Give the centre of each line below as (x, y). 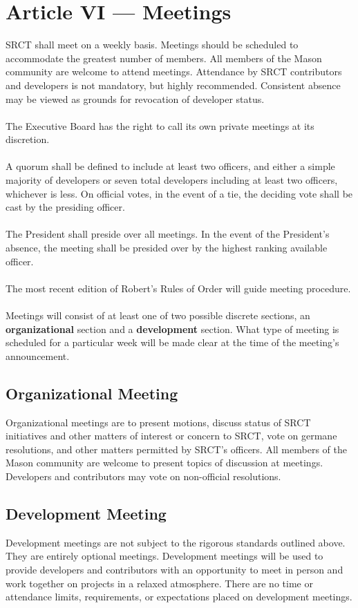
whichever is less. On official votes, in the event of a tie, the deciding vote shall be (179, 193)
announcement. (38, 355)
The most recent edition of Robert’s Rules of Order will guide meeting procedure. (178, 288)
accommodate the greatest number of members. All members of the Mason (164, 58)
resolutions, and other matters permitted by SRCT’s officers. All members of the (176, 449)
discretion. (28, 139)
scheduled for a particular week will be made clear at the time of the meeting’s (172, 342)
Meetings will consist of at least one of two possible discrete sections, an (158, 315)
